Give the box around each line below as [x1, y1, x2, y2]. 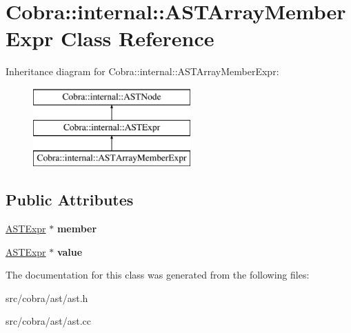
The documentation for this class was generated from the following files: [6, 268, 310, 282]
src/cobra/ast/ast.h [6, 290, 88, 305]
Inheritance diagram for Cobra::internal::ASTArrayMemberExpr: [6, 64, 279, 79]
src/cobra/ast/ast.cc [6, 314, 91, 328]
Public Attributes [6, 189, 134, 210]
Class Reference [61, 24, 214, 52]
